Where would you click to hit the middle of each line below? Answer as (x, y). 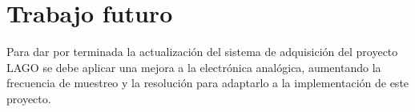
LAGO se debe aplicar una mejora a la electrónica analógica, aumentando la (194, 67)
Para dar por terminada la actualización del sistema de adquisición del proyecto (202, 52)
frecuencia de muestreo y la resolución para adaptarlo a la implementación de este (208, 83)
